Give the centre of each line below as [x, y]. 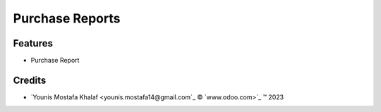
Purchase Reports [67, 18]
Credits [30, 80]
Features [33, 43]
